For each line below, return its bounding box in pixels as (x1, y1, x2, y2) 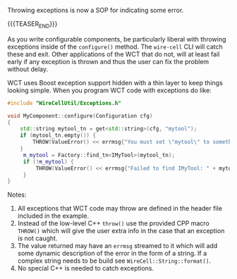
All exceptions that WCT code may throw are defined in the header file (17, 204, 222, 213)
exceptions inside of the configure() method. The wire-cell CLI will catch (7, 42, 224, 51)
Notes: (7, 190, 27, 199)
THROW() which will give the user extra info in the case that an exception (17, 227, 225, 235)
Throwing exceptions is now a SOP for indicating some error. (7, 6, 184, 14)
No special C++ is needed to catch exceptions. (17, 264, 154, 273)
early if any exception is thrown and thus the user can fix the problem (7, 57, 209, 66)
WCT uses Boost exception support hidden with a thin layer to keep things (7, 78, 224, 87)
